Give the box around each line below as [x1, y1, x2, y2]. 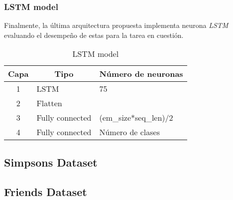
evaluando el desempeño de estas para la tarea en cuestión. [4, 29, 184, 40]
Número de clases [99, 126, 160, 138]
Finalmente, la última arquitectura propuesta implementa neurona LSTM [4, 20, 229, 30]
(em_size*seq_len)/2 [99, 112, 173, 124]
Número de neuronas [99, 68, 183, 80]
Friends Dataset [4, 184, 87, 199]
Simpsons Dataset [4, 154, 98, 170]
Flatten [36, 97, 62, 109]
